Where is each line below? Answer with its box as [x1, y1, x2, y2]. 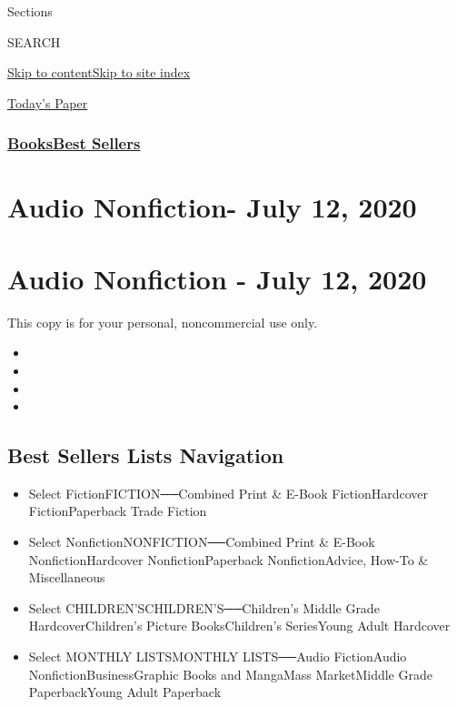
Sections [7, 2, 53, 20]
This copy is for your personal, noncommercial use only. [7, 312, 318, 331]
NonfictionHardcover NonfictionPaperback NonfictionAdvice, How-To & [28, 550, 429, 569]
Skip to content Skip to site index [7, 63, 191, 82]
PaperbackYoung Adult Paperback [28, 682, 222, 702]
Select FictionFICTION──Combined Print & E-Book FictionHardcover [28, 483, 428, 502]
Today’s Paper [7, 93, 88, 112]
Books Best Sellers [7, 132, 141, 155]
